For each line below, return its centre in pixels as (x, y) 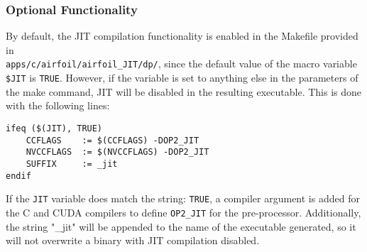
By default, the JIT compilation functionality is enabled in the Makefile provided (182, 36)
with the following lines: (58, 105)
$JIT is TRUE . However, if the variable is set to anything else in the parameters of (182, 78)
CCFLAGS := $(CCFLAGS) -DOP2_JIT (113, 140)
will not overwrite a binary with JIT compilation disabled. (133, 240)
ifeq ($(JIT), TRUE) (54, 128)
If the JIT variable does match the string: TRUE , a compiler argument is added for (183, 198)
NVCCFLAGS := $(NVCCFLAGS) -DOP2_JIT (117, 152)
